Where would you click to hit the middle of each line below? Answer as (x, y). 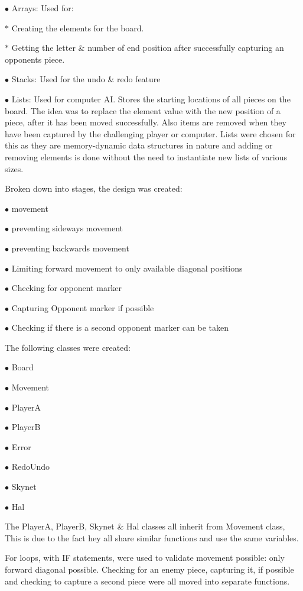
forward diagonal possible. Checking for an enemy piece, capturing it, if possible (149, 569)
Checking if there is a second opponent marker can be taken (120, 327)
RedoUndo (31, 466)
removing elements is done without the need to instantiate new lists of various (146, 156)
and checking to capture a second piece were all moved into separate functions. (147, 581)
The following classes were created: (68, 347)
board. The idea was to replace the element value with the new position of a (143, 110)
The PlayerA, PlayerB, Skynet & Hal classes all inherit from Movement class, (145, 526)
